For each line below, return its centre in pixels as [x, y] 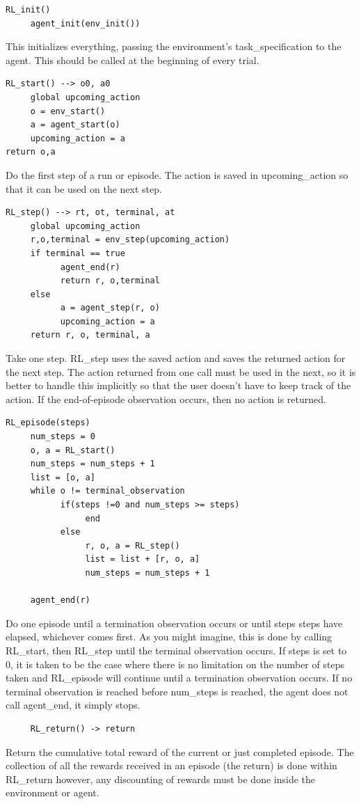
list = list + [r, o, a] [143, 559]
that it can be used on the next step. [84, 188]
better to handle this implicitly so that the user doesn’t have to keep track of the [178, 385]
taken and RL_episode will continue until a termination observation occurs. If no [179, 678]
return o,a [31, 152]
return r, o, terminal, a [90, 335]
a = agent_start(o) [75, 125]
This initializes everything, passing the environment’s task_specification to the [174, 46]
